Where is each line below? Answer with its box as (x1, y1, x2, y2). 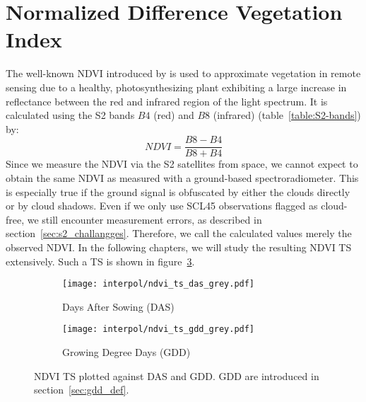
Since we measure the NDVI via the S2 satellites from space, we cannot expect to (6, 156, 358, 171)
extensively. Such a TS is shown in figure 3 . (6, 253, 195, 268)
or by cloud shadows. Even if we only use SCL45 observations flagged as (6, 198, 318, 213)
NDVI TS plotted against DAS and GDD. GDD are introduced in (34, 368, 319, 383)
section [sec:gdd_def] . (34, 382, 129, 397)
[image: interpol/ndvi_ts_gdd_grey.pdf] (62, 324, 255, 335)
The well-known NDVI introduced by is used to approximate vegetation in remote (6, 66, 361, 81)
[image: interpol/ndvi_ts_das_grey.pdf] (62, 279, 255, 289)
